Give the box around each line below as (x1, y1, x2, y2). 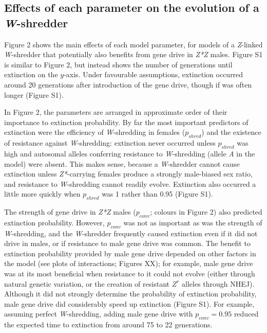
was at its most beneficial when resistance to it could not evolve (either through (4, 268, 255, 279)
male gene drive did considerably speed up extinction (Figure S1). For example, (4, 298, 255, 309)
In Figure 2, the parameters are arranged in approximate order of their (4, 107, 227, 117)
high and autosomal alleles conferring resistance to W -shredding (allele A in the (4, 148, 255, 159)
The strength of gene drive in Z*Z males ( (4, 206, 136, 217)
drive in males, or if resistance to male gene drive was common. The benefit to (4, 238, 251, 249)
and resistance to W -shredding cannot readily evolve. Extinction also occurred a (4, 178, 256, 189)
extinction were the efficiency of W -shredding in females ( (4, 127, 185, 137)
